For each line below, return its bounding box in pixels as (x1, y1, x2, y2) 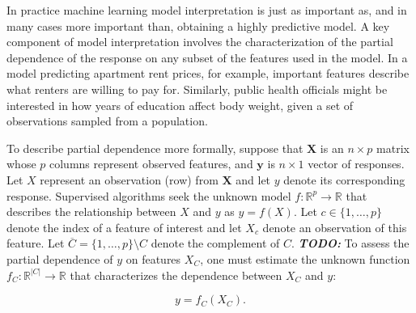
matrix (376, 139, 410, 156)
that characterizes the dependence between (70, 266, 282, 283)
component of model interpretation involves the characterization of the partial (6, 33, 393, 50)
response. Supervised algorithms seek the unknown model (6, 187, 291, 204)
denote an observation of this (262, 218, 407, 235)
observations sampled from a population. (6, 112, 208, 129)
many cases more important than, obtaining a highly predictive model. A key (6, 17, 390, 34)
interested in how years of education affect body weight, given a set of (6, 96, 354, 113)
